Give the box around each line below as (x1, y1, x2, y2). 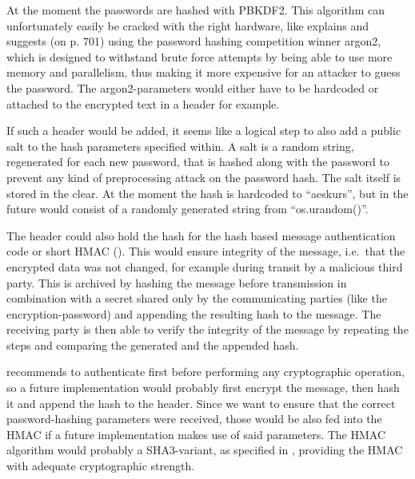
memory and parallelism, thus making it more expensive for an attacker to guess (6, 64, 401, 81)
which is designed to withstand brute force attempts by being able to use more (6, 48, 393, 65)
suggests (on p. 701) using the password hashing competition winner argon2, (6, 33, 381, 49)
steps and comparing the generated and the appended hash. (6, 336, 299, 353)
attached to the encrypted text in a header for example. (6, 95, 280, 112)
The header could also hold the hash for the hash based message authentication (6, 227, 396, 243)
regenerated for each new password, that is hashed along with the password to (6, 153, 389, 170)
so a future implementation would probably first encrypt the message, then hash (6, 379, 400, 396)
